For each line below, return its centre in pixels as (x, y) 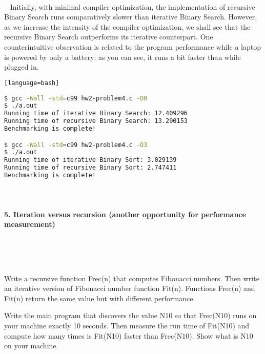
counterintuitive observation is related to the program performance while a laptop (132, 46)
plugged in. (22, 67)
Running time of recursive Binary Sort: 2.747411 (90, 168)
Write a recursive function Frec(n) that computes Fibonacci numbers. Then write (132, 278)
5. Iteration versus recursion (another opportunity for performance (125, 214)
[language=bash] (32, 83)
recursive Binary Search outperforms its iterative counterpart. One (109, 37)
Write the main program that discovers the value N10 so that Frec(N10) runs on (130, 315)
